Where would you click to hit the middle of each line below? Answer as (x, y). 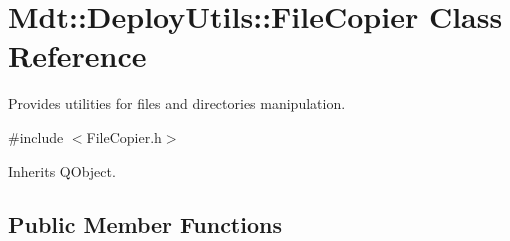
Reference (77, 55)
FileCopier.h (124, 136)
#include (36, 136)
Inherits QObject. (62, 170)
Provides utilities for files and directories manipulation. (177, 103)
